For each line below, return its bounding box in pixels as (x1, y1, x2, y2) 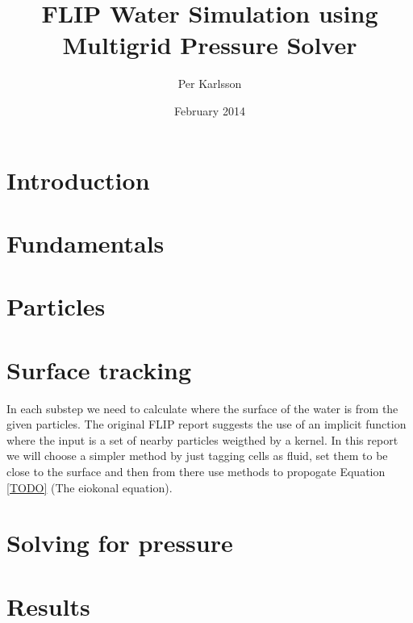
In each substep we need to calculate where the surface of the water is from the (6, 399, 398, 416)
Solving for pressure (6, 526, 233, 559)
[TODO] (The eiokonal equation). (6, 479, 173, 495)
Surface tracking (6, 353, 192, 386)
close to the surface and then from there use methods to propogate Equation (6, 462, 386, 479)
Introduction (6, 163, 150, 196)
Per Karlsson (177, 75, 242, 92)
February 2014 (174, 102, 245, 119)
